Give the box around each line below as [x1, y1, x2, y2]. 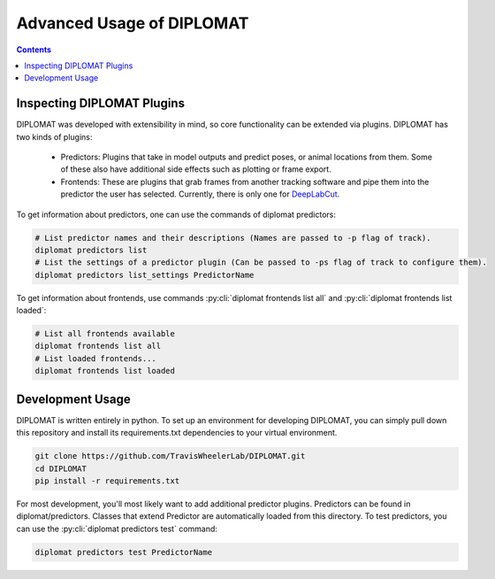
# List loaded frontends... [34, 353, 156, 363]
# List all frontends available [34, 328, 176, 339]
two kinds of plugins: [16, 131, 93, 142]
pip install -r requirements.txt [34, 475, 180, 486]
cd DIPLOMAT [34, 463, 88, 474]
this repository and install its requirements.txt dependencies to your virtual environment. [16, 428, 338, 438]
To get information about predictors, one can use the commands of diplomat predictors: [16, 209, 336, 220]
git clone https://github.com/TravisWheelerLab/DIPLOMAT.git [34, 452, 306, 461]
